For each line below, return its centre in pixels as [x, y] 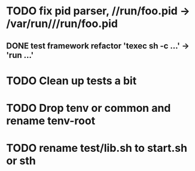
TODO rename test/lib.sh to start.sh [97, 148]
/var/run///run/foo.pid [62, 24]
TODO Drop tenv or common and [89, 108]
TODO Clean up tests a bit [71, 80]
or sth [21, 161]
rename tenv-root [51, 120]
